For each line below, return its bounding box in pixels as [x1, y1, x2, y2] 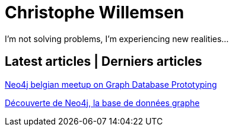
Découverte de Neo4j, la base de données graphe [5, 97, 200, 108]
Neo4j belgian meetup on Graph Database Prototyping [5, 79, 217, 90]
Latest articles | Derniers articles [5, 54, 202, 69]
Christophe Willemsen [5, 2, 184, 23]
